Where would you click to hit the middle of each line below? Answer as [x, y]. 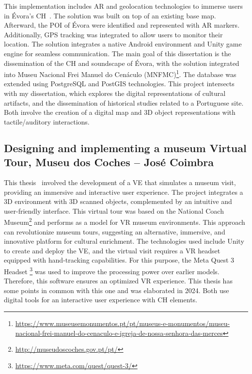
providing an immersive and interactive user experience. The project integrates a [124, 192]
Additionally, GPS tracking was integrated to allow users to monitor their [113, 34]
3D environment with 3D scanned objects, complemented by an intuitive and [118, 201]
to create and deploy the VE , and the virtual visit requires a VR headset [112, 250]
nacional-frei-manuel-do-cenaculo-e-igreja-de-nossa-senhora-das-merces [119, 333]
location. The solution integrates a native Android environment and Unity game [123, 44]
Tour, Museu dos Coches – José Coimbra [109, 162]
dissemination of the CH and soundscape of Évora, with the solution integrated [122, 63]
